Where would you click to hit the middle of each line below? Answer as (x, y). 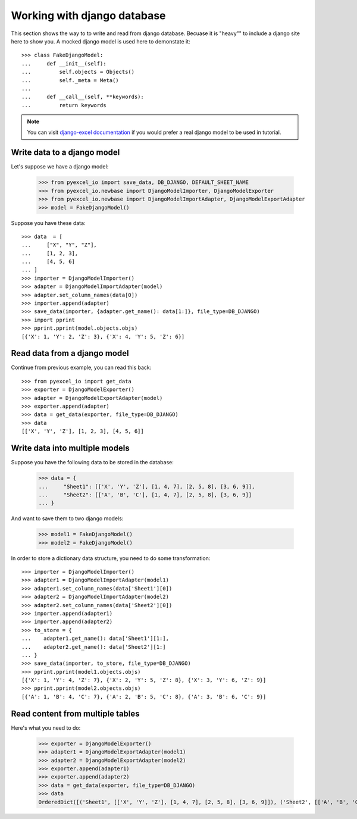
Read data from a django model (70, 353)
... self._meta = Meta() (70, 80)
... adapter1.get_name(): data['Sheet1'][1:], (95, 639)
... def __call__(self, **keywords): (83, 97)
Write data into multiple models (71, 448)
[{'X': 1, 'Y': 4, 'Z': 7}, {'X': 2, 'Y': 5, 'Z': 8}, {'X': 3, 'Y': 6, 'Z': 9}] (144, 680)
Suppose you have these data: (48, 223)
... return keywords (64, 105)
